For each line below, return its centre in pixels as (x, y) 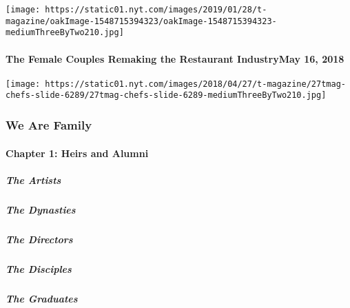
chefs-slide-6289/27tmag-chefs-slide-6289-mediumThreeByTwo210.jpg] (166, 95)
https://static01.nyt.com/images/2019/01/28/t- (156, 10)
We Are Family (49, 125)
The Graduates (42, 298)
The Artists (33, 179)
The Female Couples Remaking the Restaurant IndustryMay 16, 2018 (175, 58)
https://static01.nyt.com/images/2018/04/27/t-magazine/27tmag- (195, 84)
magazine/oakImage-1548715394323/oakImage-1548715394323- (141, 21)
